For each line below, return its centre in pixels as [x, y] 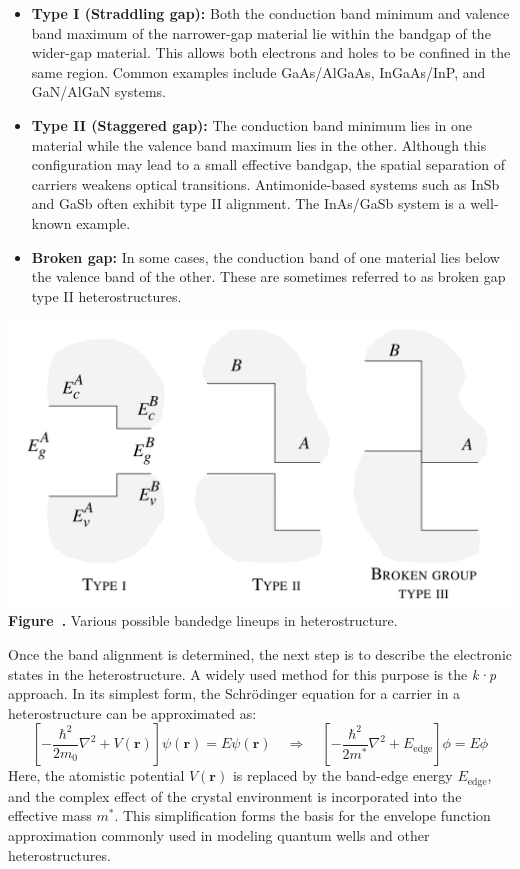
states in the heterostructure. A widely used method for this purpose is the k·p [252, 673]
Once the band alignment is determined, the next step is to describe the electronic [260, 653]
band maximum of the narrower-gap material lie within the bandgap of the [261, 32]
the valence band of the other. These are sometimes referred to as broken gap [268, 276]
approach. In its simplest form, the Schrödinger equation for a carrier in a [234, 693]
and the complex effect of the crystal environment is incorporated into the [235, 795]
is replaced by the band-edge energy [342, 775]
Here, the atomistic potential [96, 775]
